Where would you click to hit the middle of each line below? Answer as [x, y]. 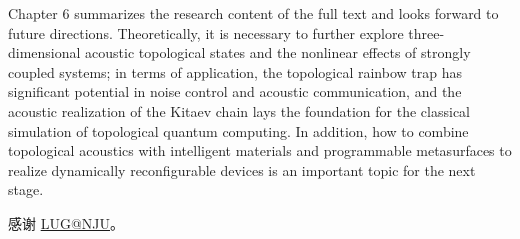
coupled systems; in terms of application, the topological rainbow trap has [235, 71]
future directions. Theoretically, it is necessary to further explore [206, 32]
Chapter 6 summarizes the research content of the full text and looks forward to [253, 13]
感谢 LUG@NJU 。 [66, 222]
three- [426, 32]
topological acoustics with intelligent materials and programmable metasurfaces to [260, 150]
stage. [26, 189]
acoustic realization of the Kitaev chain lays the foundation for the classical [239, 110]
